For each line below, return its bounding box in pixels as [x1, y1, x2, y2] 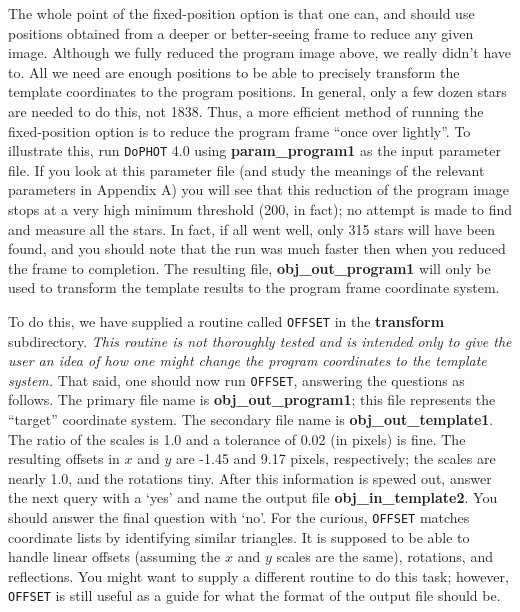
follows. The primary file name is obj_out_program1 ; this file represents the [8, 389, 496, 410]
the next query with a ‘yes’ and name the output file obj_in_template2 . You [8, 487, 498, 508]
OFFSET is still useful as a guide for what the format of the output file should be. [8, 585, 501, 606]
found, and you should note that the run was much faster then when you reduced [8, 238, 506, 259]
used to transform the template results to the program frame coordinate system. [8, 277, 500, 298]
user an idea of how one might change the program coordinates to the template [8, 350, 487, 371]
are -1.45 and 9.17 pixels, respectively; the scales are [176, 448, 496, 469]
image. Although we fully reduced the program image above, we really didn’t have [8, 42, 511, 63]
